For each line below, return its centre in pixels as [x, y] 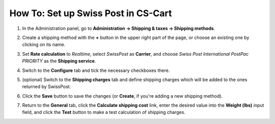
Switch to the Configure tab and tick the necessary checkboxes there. [96, 70]
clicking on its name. [44, 45]
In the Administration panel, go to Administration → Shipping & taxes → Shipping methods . [119, 28]
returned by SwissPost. [47, 87]
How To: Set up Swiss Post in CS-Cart [91, 13]
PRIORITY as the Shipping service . [59, 61]
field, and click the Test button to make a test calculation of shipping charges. [104, 112]
